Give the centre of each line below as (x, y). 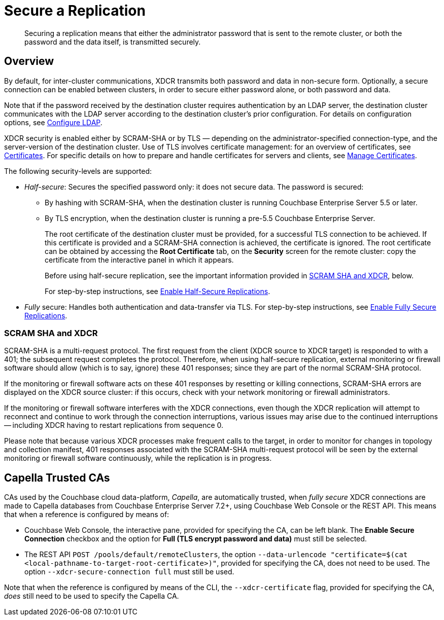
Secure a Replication (75, 11)
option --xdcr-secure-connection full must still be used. (129, 572)
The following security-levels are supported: (78, 171)
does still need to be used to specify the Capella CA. (92, 596)
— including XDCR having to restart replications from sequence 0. (114, 425)
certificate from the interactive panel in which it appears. (139, 260)
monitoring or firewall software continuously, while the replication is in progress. (138, 458)
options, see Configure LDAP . (53, 122)
